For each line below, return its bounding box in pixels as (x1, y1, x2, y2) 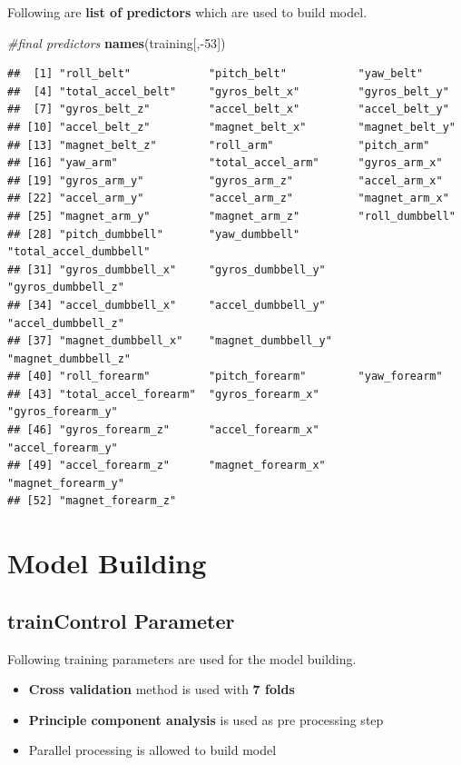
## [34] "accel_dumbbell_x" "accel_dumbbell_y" (7, 298, 326, 312)
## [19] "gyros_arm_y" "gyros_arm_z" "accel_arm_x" (7, 174, 443, 187)
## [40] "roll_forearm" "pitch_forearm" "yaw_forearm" (7, 370, 443, 383)
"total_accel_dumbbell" (7, 245, 151, 259)
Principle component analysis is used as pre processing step (28, 710, 384, 729)
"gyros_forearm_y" (7, 405, 118, 419)
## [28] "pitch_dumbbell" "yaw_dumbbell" (7, 227, 300, 241)
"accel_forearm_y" (7, 441, 118, 454)
